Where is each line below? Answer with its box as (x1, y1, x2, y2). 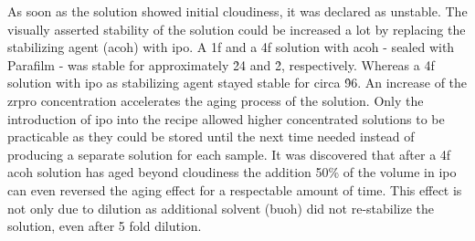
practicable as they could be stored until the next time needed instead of (7, 127, 415, 146)
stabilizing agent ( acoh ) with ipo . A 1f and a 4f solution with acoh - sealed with (7, 37, 455, 57)
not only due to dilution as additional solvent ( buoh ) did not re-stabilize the (7, 198, 435, 217)
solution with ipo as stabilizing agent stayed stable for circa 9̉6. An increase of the (7, 73, 468, 92)
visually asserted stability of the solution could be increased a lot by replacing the (7, 19, 466, 38)
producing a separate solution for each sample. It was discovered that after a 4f (7, 144, 451, 163)
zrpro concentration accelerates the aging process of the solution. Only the (7, 90, 424, 110)
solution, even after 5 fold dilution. (7, 216, 202, 236)
